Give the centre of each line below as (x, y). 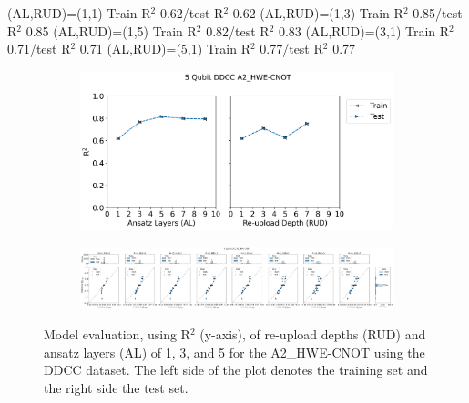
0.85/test (438, 13)
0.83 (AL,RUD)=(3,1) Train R (364, 30)
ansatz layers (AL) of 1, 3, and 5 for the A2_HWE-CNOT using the (234, 352)
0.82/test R (238, 30)
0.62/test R (192, 13)
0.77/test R (291, 49)
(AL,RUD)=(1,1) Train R (79, 13)
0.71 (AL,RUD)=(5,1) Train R (165, 49)
